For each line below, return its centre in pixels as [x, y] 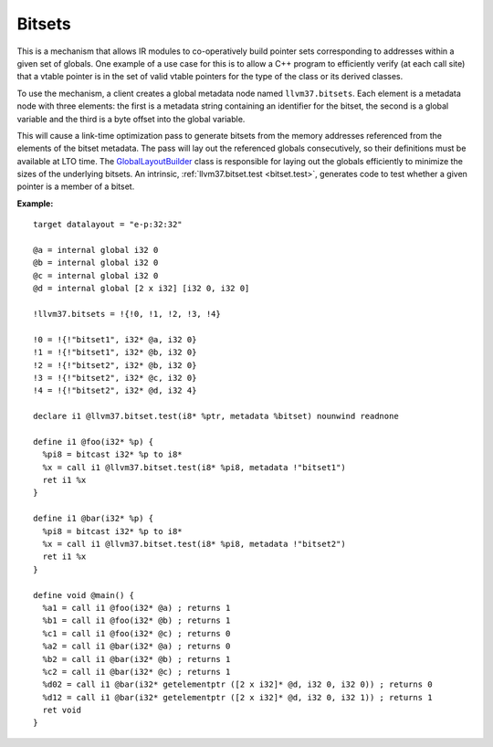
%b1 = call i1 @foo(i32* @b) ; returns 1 [136, 621]
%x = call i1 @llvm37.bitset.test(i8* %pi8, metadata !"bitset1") [194, 467]
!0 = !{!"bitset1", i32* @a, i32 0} [115, 339]
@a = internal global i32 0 [96, 250]
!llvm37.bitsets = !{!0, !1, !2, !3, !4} [127, 314]
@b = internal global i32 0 [96, 263]
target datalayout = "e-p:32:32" [108, 225]
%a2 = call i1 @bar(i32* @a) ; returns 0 [136, 647]
